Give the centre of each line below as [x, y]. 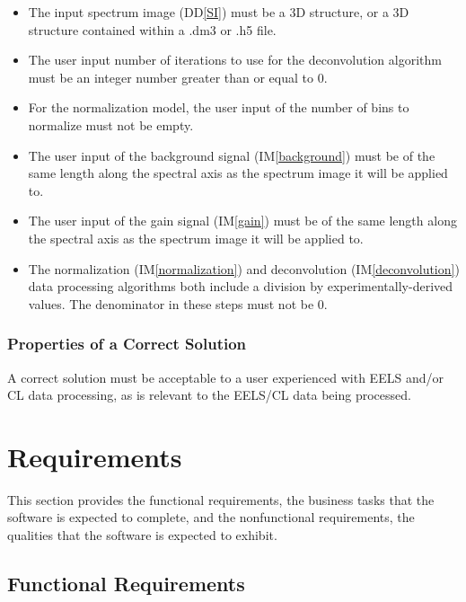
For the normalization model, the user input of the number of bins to [219, 107]
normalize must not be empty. [111, 124]
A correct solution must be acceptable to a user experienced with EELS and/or [225, 377]
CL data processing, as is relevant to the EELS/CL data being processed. [209, 395]
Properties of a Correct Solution [127, 344]
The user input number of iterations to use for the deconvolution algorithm [235, 60]
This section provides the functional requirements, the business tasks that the [221, 499]
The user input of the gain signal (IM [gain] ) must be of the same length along [242, 221]
